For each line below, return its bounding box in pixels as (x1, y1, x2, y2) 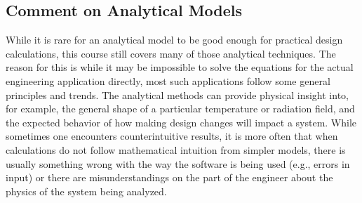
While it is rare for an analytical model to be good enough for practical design (6, 32, 343, 47)
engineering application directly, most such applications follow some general (6, 73, 330, 88)
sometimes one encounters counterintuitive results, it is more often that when (6, 129, 338, 143)
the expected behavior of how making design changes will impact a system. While (6, 114, 357, 129)
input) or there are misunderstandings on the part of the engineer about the (6, 170, 333, 185)
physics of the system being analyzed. (6, 183, 167, 198)
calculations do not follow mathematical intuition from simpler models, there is (6, 142, 346, 157)
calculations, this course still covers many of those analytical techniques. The (6, 46, 336, 60)
